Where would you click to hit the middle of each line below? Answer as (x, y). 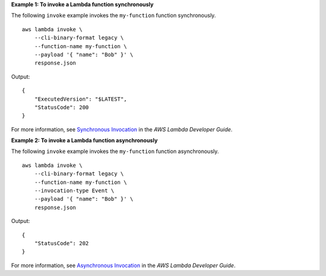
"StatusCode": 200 (62, 107)
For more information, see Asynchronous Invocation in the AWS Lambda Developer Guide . (123, 265)
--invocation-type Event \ (74, 191)
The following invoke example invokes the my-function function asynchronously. (115, 151)
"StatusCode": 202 (62, 243)
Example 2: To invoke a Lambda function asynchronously (85, 140)
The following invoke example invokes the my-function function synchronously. (113, 16)
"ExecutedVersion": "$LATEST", (81, 99)
